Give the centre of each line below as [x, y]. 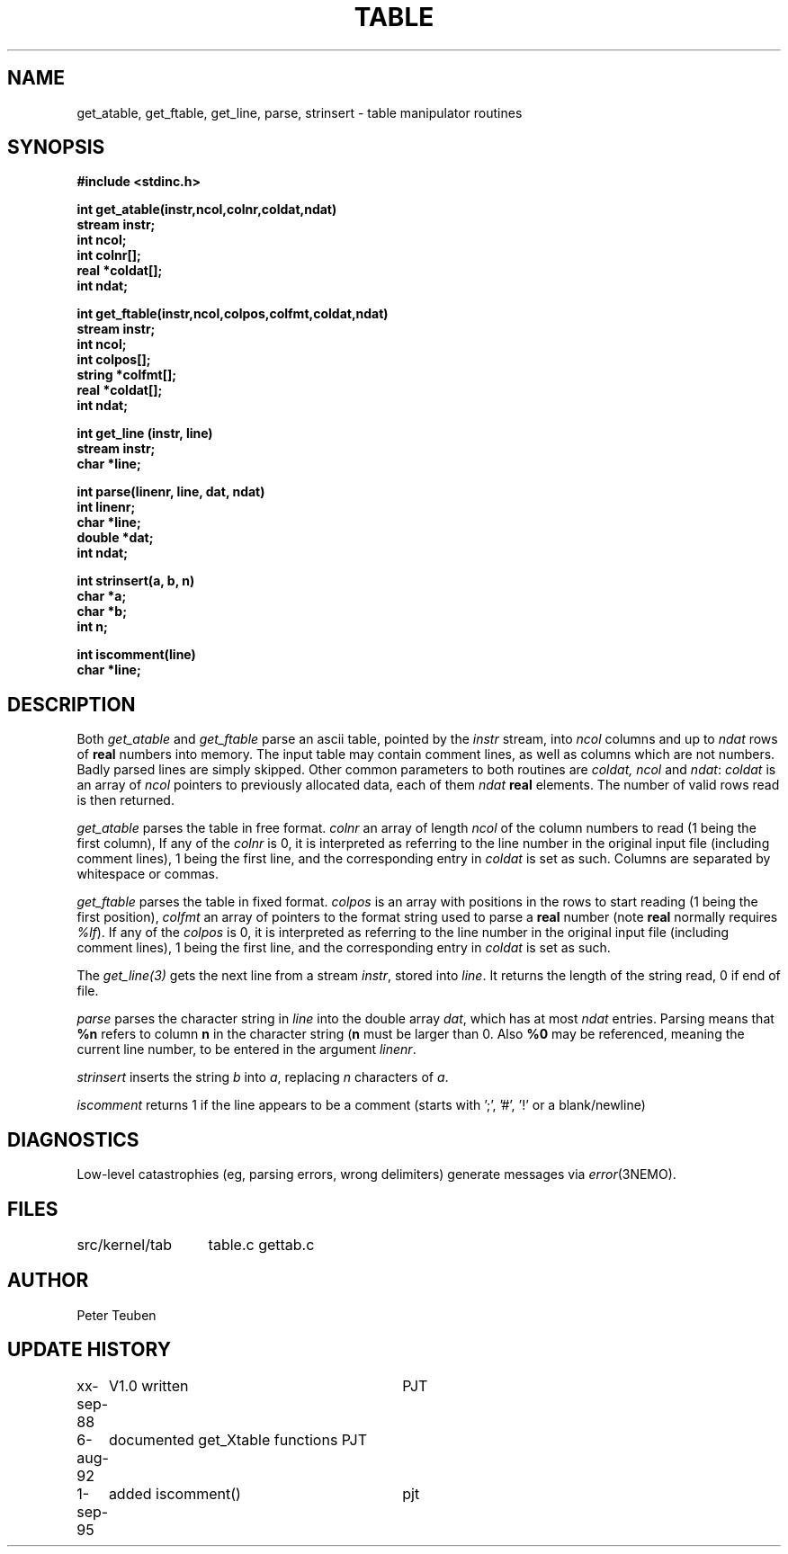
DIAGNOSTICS [73, 1139]
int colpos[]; [114, 360]
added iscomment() [175, 1493]
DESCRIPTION [72, 704]
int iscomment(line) [136, 655]
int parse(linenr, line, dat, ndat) [171, 492]
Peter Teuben [116, 1315]
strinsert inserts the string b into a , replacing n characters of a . [263, 1077]
